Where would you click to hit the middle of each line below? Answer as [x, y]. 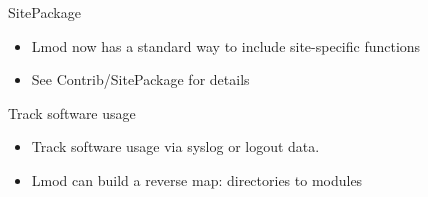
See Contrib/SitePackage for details [140, 79]
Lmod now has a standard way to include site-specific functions [226, 45]
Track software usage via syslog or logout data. [175, 146]
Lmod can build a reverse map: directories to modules [197, 179]
